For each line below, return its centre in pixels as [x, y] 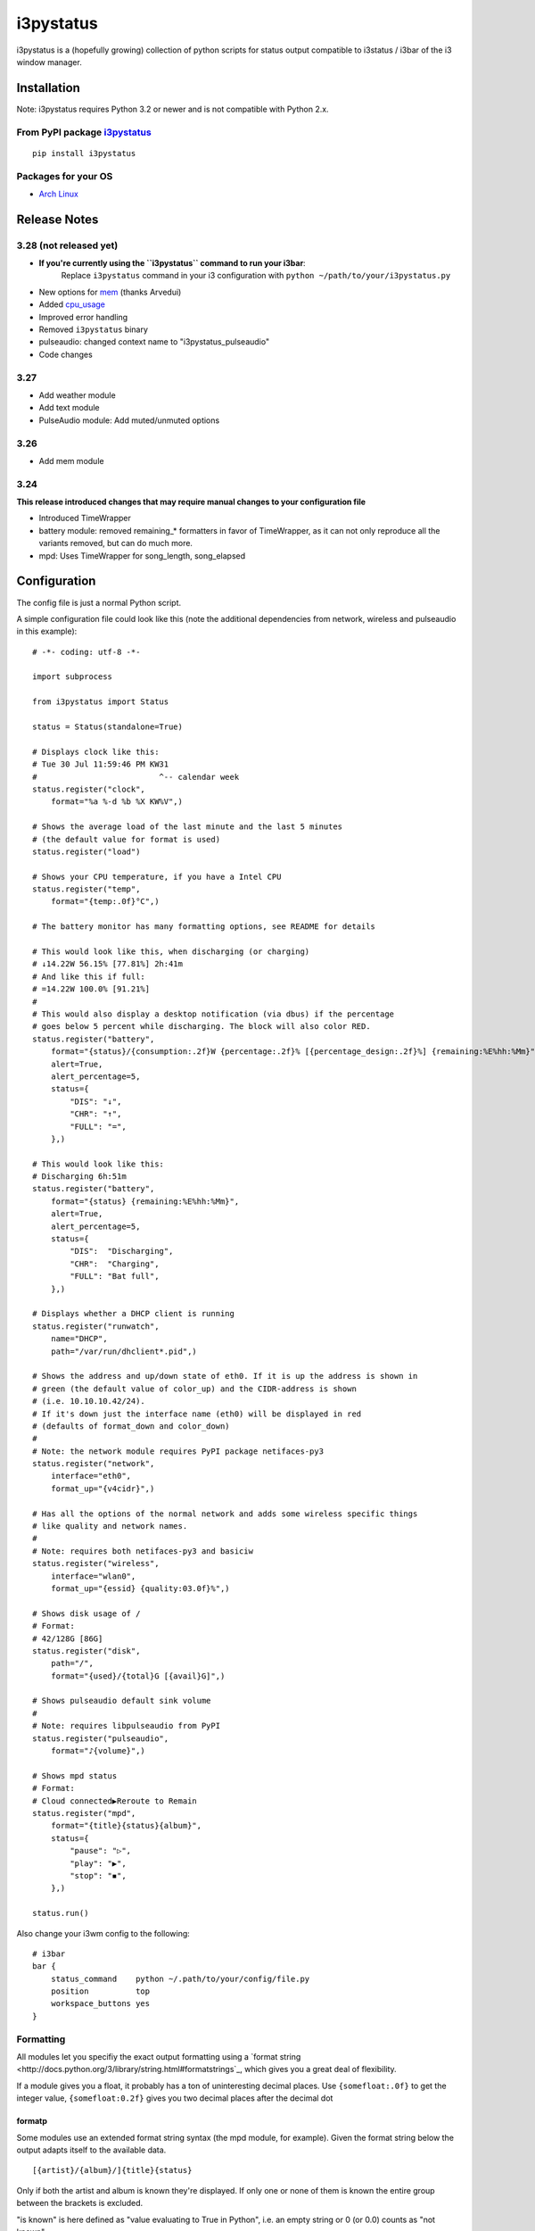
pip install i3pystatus [84, 153]
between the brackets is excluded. [80, 2203]
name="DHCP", [79, 1339]
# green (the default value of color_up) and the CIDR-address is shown [194, 1389]
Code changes [66, 354]
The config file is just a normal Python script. [99, 602]
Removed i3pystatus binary [94, 329]
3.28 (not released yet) [67, 245]
